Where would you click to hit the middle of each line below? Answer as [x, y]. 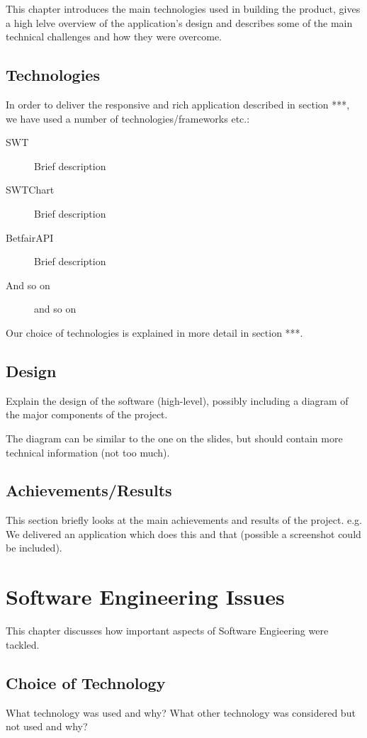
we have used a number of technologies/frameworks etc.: [128, 118]
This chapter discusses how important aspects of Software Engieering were [167, 631]
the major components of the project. [87, 414]
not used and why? [47, 726]
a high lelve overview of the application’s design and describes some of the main [179, 22]
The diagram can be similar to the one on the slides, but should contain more [174, 438]
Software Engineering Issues [145, 597]
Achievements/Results [89, 490]
